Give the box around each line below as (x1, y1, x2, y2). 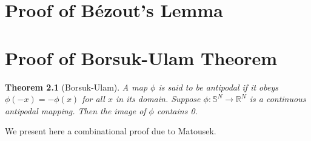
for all (82, 92, 105, 105)
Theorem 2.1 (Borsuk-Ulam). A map (5, 80, 148, 93)
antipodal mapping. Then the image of (5, 104, 146, 117)
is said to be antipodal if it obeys (158, 80, 278, 93)
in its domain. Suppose (115, 92, 201, 105)
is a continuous (249, 92, 306, 105)
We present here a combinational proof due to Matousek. (5, 125, 216, 137)
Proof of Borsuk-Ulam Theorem (5, 45, 278, 70)
